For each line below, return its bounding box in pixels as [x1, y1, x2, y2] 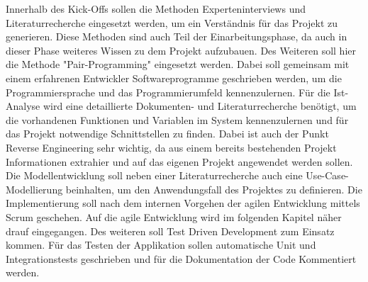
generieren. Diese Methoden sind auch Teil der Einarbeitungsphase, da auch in [6, 29, 347, 44]
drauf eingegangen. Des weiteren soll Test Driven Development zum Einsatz [6, 223, 335, 238]
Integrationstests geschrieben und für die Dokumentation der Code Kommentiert [6, 251, 357, 266]
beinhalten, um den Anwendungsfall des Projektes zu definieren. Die [65, 181, 362, 196]
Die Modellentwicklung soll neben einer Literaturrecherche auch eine [6, 168, 303, 183]
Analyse [6, 98, 40, 113]
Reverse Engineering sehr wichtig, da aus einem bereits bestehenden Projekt [6, 140, 337, 154]
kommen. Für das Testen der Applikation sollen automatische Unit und [6, 237, 316, 252]
